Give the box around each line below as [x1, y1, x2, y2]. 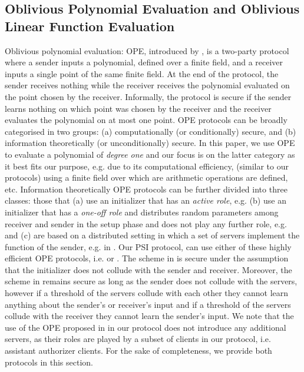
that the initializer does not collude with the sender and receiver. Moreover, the [5, 263, 292, 275]
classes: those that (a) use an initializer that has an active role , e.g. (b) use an [5, 194, 286, 207]
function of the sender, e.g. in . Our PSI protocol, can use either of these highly [5, 240, 292, 253]
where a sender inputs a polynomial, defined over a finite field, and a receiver [5, 56, 283, 68]
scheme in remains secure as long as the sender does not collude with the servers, [5, 275, 298, 287]
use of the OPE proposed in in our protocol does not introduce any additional [5, 321, 286, 333]
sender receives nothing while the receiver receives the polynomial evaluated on [5, 79, 290, 91]
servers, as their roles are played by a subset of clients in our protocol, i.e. [5, 333, 271, 345]
